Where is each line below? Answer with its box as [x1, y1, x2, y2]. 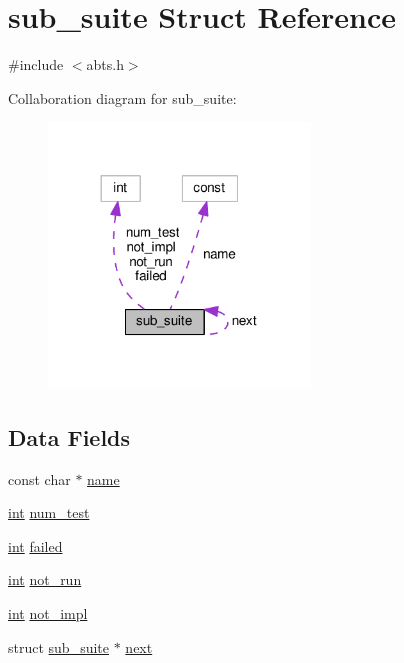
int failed [8, 535, 63, 556]
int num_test [8, 502, 90, 523]
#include [8, 54, 64, 75]
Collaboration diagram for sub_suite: [8, 87, 237, 108]
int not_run [8, 569, 82, 590]
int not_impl [8, 602, 88, 623]
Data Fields [8, 421, 131, 452]
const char [8, 468, 71, 489]
